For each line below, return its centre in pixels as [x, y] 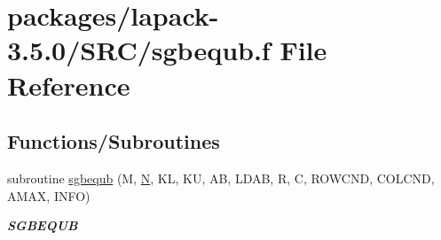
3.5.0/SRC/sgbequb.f [139, 50]
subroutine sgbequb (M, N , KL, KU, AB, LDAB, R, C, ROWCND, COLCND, [221, 178]
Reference [69, 85]
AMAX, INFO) [49, 195]
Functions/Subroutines [114, 141]
